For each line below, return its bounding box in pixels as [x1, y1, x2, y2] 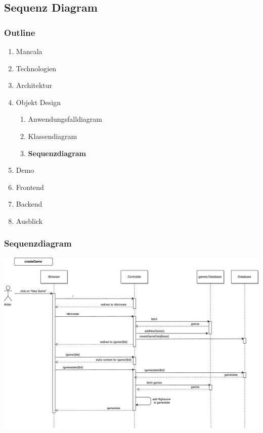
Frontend [16, 181, 44, 192]
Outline [4, 26, 35, 38]
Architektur [16, 80, 53, 90]
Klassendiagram [28, 130, 77, 141]
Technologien [16, 63, 57, 73]
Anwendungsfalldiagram [28, 114, 102, 124]
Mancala [16, 46, 42, 56]
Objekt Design [16, 97, 61, 107]
